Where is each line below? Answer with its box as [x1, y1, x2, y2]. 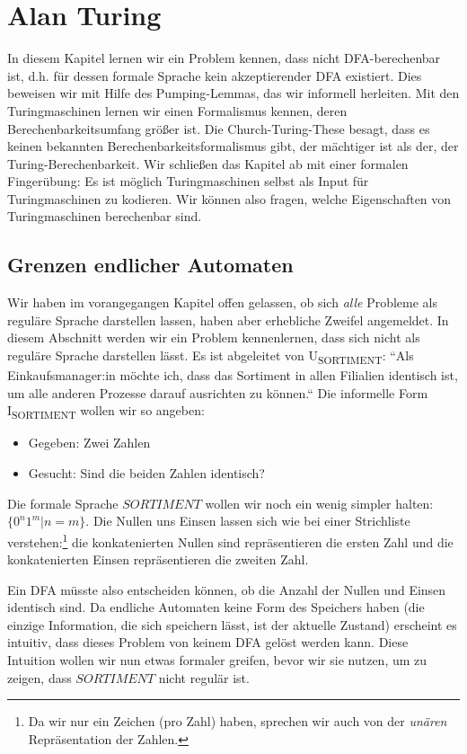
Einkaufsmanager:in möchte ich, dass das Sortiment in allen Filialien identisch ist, [7, 366, 458, 385]
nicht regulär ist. [158, 668, 250, 687]
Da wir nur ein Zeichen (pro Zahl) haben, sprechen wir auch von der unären [28, 712, 447, 731]
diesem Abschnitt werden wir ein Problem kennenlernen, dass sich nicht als [7, 328, 420, 347]
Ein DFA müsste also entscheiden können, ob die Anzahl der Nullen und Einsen [7, 580, 446, 599]
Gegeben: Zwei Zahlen [28, 433, 151, 452]
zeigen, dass [7, 668, 72, 687]
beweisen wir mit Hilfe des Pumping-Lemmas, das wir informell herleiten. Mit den [7, 84, 460, 102]
